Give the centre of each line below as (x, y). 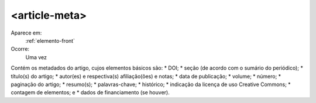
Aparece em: (26, 33)
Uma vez (36, 57)
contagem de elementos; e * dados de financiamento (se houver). (90, 92)
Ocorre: (20, 49)
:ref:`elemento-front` (50, 40)
